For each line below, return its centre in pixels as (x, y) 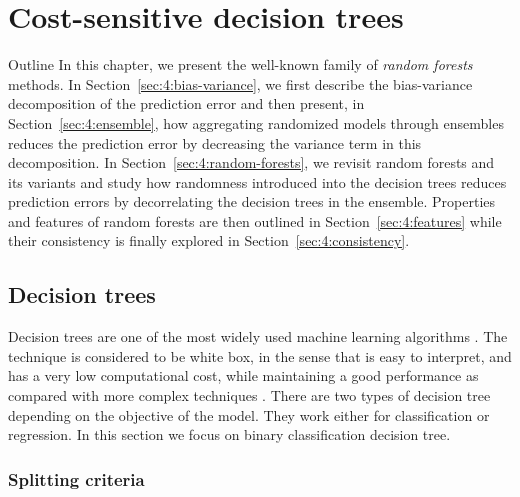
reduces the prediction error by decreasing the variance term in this (215, 142)
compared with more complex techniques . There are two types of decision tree (249, 395)
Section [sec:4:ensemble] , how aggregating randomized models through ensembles (256, 122)
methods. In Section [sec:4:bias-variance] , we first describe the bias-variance (240, 83)
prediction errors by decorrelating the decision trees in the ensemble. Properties (252, 201)
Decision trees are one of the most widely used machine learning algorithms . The (258, 336)
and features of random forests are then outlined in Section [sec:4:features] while (255, 220)
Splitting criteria (76, 478)
